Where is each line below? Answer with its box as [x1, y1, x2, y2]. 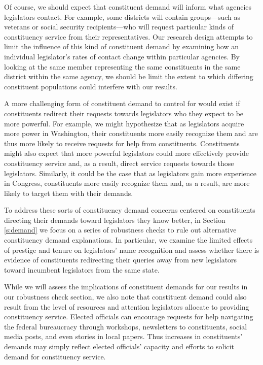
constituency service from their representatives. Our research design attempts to [4, 31, 253, 42]
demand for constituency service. [4, 351, 106, 361]
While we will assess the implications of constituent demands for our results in [4, 281, 248, 292]
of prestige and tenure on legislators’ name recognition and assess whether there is [4, 244, 259, 255]
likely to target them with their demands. [4, 187, 133, 198]
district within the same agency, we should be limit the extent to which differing [4, 71, 253, 82]
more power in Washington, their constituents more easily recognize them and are [4, 128, 258, 139]
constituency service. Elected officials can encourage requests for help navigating [4, 311, 253, 322]
